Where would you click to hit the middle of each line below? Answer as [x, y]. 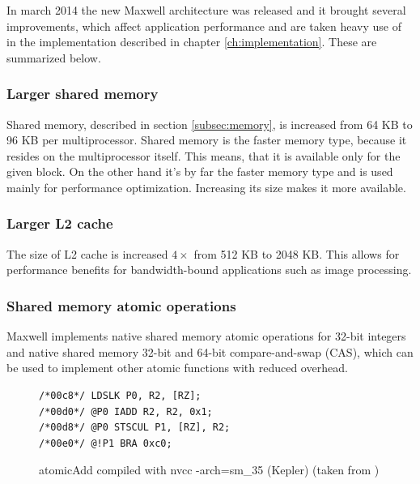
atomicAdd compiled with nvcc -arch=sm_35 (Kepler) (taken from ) [209, 470]
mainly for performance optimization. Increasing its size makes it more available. [206, 187]
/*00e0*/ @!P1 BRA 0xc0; [106, 443]
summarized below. [54, 57]
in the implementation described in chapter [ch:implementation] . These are [192, 42]
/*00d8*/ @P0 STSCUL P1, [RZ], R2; [135, 428]
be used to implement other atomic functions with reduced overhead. [177, 368]
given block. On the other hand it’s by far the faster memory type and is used [200, 171]
